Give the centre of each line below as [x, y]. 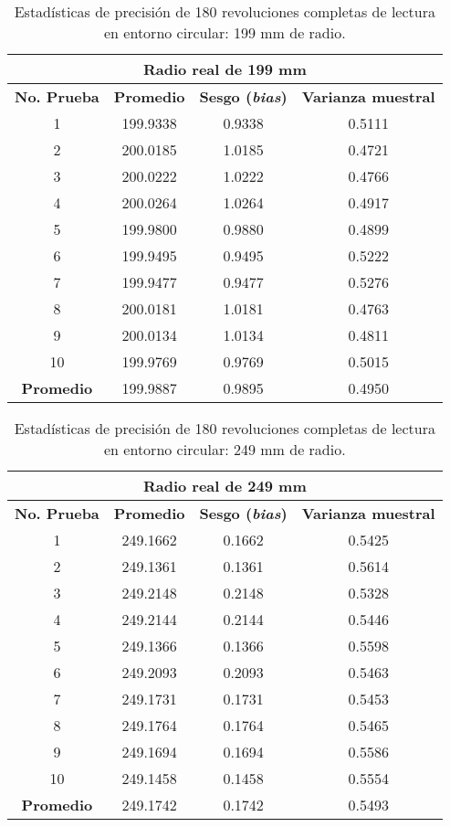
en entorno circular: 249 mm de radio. [225, 449]
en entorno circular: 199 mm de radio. [225, 32]
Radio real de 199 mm [225, 69]
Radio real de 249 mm [225, 486]
